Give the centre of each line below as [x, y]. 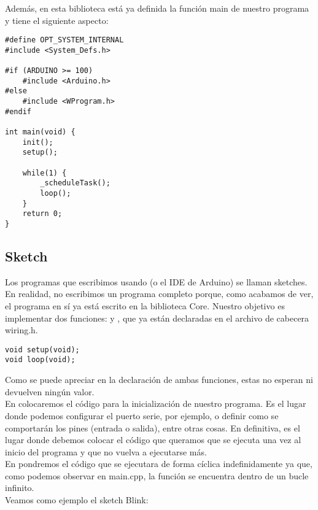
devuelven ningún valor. [50, 391]
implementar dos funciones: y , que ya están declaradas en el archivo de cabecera [157, 318]
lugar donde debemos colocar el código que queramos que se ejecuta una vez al [153, 440]
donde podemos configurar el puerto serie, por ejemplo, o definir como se [142, 415]
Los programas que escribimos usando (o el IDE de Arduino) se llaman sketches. [156, 281]
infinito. [20, 488]
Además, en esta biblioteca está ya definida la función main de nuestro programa [157, 8]
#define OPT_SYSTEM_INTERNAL [64, 40]
